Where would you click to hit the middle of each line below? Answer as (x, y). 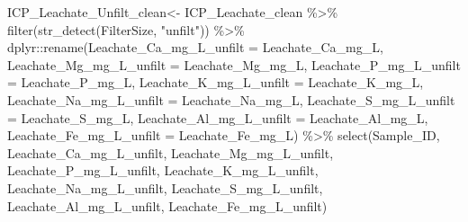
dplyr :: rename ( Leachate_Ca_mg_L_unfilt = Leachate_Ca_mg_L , (195, 47)
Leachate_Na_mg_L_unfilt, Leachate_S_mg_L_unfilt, (165, 187)
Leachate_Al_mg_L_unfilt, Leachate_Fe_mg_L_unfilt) (167, 205)
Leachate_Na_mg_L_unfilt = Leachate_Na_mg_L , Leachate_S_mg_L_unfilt (231, 99)
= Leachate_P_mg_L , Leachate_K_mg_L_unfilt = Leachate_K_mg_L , (216, 82)
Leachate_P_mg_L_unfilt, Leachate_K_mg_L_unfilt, (163, 170)
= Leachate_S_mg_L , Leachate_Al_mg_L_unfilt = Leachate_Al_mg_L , (218, 117)
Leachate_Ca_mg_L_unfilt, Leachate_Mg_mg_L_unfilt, (171, 152)
